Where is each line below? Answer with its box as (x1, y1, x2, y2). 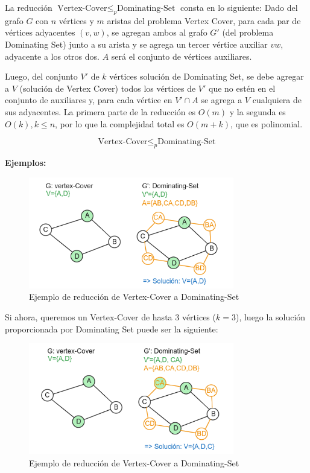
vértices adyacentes (5, 26, 75, 39)
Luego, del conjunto (5, 70, 78, 83)
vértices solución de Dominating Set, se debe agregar (109, 70, 304, 83)
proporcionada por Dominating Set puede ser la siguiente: (5, 322, 218, 335)
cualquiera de (252, 94, 302, 106)
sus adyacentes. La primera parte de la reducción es (5, 105, 196, 118)
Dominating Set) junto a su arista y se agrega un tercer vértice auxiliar (5, 37, 268, 50)
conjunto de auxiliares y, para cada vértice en (5, 94, 172, 106)
